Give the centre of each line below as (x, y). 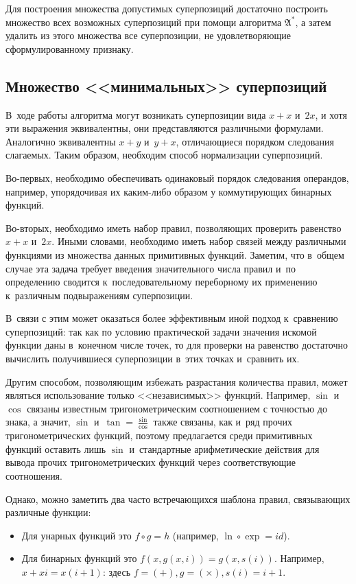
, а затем (313, 22)
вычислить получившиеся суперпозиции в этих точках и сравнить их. (153, 359)
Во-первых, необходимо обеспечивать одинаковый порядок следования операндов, (177, 177)
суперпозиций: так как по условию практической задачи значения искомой (161, 331)
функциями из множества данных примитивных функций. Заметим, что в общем (175, 254)
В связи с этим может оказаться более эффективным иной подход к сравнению (172, 318)
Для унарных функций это (76, 535)
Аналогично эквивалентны (61, 141)
